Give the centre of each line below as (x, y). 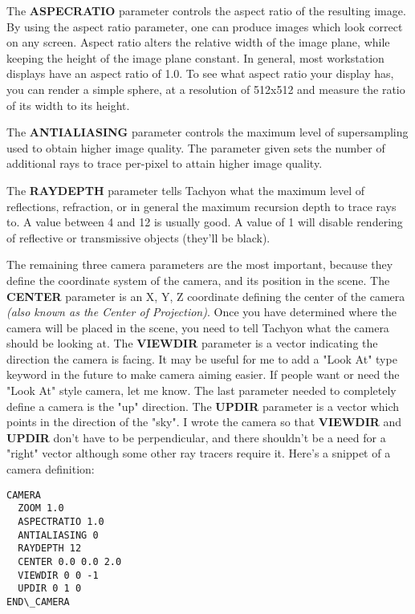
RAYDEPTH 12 (50, 549)
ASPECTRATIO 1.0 (61, 521)
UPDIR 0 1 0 (50, 589)
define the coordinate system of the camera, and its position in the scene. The (198, 280)
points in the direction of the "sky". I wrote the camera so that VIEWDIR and (204, 422)
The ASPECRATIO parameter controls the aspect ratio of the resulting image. (206, 10)
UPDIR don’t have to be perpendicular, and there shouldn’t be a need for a (196, 437)
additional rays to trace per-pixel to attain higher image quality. (165, 163)
